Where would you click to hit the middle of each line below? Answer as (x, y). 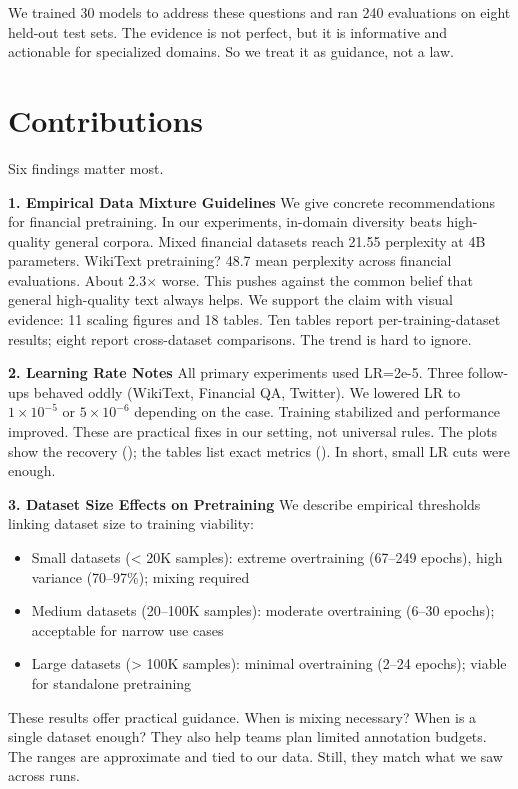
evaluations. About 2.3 (77, 279)
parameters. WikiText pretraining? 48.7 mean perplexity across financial (230, 260)
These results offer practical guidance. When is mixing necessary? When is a (242, 716)
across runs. (44, 775)
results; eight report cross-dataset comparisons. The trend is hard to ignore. (240, 338)
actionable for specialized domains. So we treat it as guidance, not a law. (231, 51)
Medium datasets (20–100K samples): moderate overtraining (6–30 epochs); (263, 610)
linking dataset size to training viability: (131, 523)
